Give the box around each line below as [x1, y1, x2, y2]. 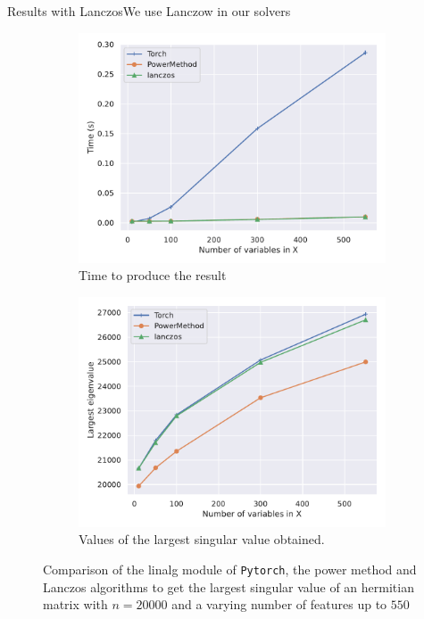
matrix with [43, 595, 108, 614]
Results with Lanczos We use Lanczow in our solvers [7, 2, 291, 20]
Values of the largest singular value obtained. [79, 530, 325, 549]
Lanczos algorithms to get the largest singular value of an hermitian [43, 577, 414, 596]
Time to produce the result [79, 266, 227, 285]
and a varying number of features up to [171, 595, 387, 614]
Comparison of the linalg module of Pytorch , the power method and [43, 559, 417, 578]
